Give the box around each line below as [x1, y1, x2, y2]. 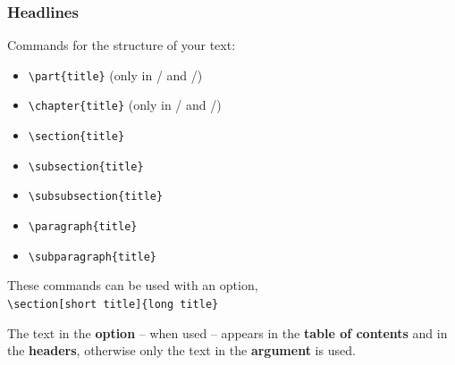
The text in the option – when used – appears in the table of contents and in [7, 323, 448, 342]
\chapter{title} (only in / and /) [28, 95, 222, 114]
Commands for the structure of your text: [7, 36, 236, 54]
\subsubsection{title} [28, 190, 164, 203]
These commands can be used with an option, [7, 276, 258, 294]
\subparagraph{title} [28, 250, 156, 263]
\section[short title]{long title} [7, 298, 219, 311]
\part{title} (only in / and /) [28, 65, 203, 84]
